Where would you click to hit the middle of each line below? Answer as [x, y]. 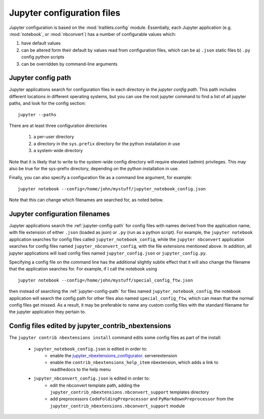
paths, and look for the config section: [47, 104]
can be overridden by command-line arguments [69, 64]
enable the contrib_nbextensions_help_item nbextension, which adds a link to [134, 363]
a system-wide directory [58, 151]
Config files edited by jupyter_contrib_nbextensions [90, 326]
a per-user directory [54, 137]
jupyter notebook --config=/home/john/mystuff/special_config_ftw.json [105, 280]
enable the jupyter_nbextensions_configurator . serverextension [114, 355]
